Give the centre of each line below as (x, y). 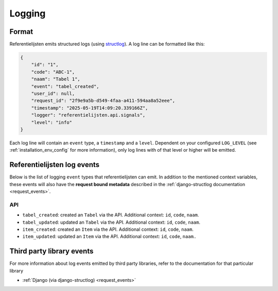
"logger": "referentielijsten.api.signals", (88, 115)
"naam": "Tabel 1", (56, 79)
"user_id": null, (53, 93)
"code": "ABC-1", (53, 72)
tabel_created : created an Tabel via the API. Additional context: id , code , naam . (111, 215)
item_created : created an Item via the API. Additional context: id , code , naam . (108, 229)
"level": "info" (51, 122)
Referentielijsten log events (55, 165)
